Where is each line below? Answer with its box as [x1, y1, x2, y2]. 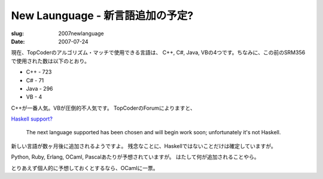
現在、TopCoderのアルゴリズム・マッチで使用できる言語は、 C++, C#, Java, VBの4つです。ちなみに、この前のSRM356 [11, 49, 306, 56]
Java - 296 [26, 85, 53, 92]
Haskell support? [11, 115, 53, 122]
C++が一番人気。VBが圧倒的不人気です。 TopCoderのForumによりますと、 [11, 104, 196, 112]
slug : [11, 30, 24, 37]
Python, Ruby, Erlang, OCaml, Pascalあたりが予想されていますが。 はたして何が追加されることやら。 [11, 153, 260, 161]
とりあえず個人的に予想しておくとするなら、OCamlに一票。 [11, 164, 159, 171]
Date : [11, 38, 25, 45]
